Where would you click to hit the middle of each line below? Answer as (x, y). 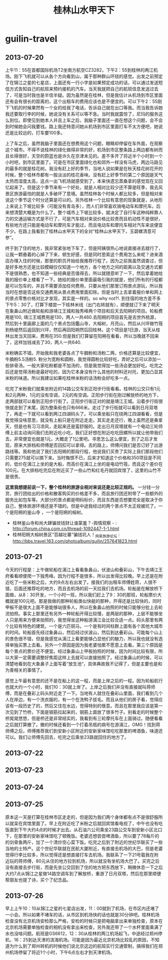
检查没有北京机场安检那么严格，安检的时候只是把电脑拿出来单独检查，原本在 (84, 921)
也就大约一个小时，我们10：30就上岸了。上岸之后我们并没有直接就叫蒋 (78, 687)
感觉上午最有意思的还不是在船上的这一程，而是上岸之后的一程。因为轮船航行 (84, 680)
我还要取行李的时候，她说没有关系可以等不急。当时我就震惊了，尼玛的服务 (82, 114)
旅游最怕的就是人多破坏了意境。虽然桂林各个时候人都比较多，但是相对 (86, 193)
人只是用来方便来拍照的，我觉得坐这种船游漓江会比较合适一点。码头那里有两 (84, 620)
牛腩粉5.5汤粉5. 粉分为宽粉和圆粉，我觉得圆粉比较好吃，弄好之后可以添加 (81, 359)
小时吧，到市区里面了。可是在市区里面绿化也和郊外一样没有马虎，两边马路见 (84, 162)
